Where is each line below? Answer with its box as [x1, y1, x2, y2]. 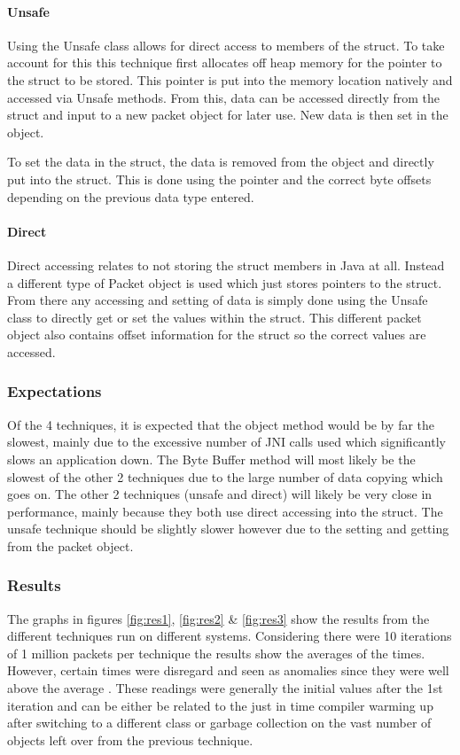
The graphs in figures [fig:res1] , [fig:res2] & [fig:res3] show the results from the [7, 609, 430, 627]
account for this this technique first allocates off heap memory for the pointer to [7, 53, 442, 72]
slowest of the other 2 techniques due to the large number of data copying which [7, 467, 443, 486]
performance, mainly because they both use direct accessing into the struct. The [7, 502, 443, 520]
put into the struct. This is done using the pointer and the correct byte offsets [7, 169, 432, 188]
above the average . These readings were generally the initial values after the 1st [7, 679, 443, 697]
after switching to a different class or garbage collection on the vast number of [7, 713, 432, 732]
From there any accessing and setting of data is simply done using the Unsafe [7, 291, 428, 309]
